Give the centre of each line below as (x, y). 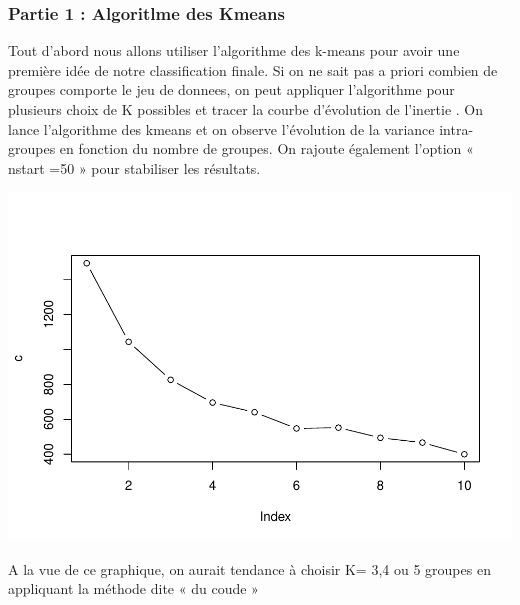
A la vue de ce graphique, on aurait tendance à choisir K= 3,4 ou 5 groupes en (249, 568)
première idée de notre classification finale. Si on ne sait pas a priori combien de (253, 69)
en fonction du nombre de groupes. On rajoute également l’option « (266, 148)
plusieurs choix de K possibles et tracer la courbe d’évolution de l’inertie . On (246, 109)
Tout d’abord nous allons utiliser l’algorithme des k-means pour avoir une (234, 50)
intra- (456, 128)
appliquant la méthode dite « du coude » (133, 588)
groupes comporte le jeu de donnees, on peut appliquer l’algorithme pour (231, 89)
